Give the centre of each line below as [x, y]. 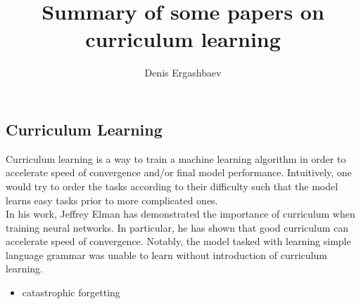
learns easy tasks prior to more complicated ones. [112, 200]
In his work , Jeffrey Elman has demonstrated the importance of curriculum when [180, 214]
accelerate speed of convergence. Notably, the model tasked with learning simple [178, 241]
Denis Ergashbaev [183, 73]
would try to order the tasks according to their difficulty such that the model [172, 186]
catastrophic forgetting [71, 292]
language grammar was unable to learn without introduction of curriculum [166, 255]
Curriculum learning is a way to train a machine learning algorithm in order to [176, 158]
